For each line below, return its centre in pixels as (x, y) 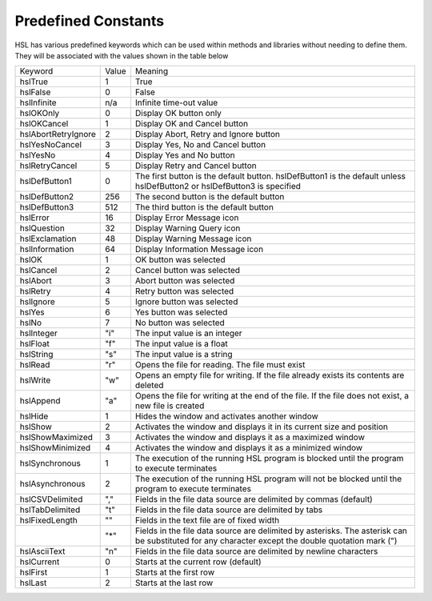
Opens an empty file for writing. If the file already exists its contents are (270, 375)
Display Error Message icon (187, 218)
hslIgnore (37, 302)
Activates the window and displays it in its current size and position (261, 427)
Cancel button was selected (187, 270)
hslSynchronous (50, 463)
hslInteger (38, 334)
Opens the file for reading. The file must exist (220, 365)
